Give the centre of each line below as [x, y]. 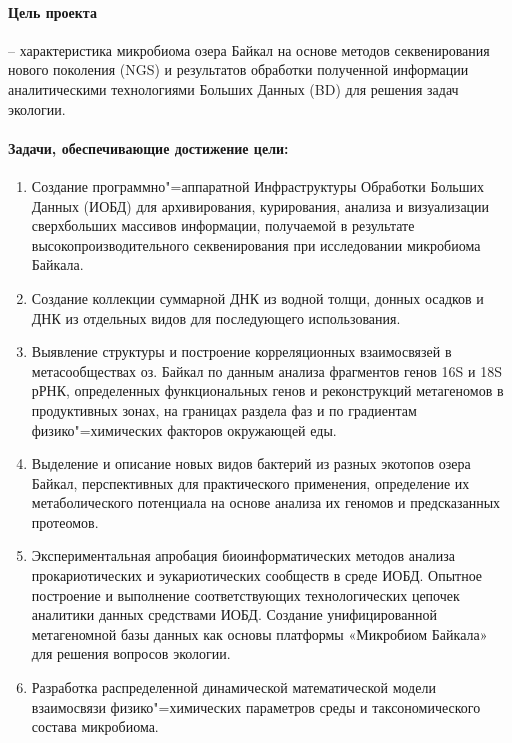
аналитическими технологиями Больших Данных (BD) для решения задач [233, 88]
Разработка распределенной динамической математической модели [233, 687]
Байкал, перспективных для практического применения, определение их [250, 482]
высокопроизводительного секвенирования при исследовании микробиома [256, 244]
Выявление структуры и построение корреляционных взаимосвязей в [241, 351]
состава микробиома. [95, 726]
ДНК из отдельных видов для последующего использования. [216, 317]
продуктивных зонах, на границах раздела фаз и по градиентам [224, 409]
